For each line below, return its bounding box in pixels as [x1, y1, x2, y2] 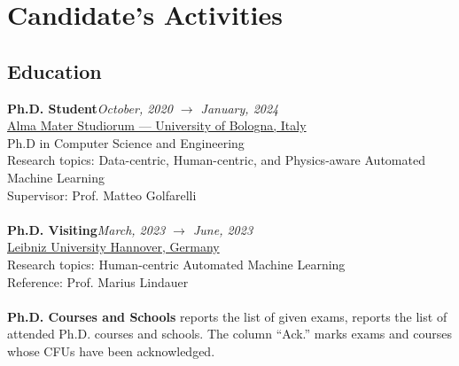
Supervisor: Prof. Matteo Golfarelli [7, 185, 197, 204]
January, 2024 [200, 98, 279, 117]
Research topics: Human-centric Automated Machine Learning [7, 254, 346, 273]
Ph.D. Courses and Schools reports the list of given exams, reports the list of [7, 307, 447, 325]
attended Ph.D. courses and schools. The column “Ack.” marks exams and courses [7, 324, 452, 343]
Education [7, 57, 102, 84]
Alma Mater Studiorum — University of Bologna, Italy [7, 116, 307, 135]
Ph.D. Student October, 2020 [7, 98, 173, 117]
